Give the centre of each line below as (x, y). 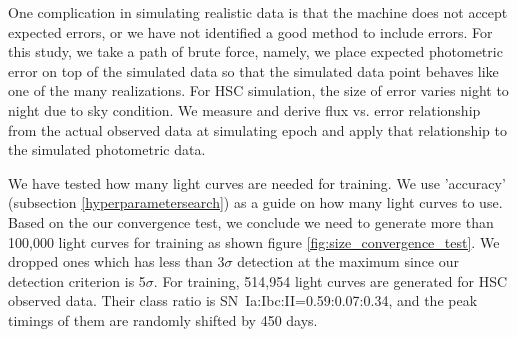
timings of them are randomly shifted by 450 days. (163, 319)
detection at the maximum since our (348, 261)
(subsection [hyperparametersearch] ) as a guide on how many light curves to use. (255, 202)
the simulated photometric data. (107, 149)
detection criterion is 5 (77, 280)
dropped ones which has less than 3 (116, 261)
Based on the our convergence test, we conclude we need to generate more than (251, 221)
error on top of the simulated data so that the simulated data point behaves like (253, 70)
